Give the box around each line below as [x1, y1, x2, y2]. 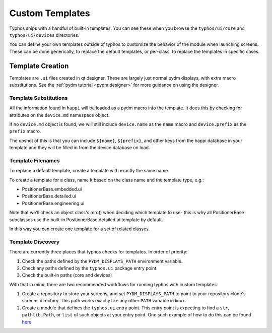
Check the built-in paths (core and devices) [22, 272, 112, 278]
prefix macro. [9, 128, 41, 135]
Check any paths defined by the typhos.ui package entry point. [22, 265, 158, 271]
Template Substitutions [9, 94, 68, 101]
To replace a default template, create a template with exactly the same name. [9, 168, 170, 174]
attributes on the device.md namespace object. [9, 112, 110, 118]
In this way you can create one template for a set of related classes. [9, 226, 150, 232]
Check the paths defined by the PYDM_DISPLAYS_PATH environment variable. [22, 258, 183, 264]
